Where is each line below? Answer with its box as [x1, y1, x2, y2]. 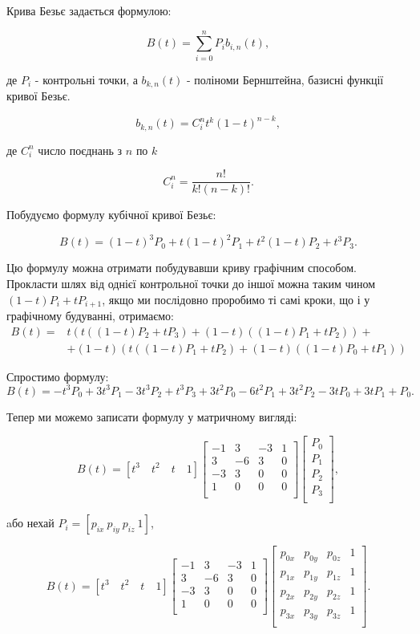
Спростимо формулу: [6, 368, 109, 384]
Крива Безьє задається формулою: [6, 2, 172, 18]
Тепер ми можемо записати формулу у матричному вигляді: [6, 408, 297, 425]
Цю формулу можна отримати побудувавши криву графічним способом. [6, 259, 357, 276]
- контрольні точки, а [34, 71, 138, 87]
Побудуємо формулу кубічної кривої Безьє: [6, 206, 216, 223]
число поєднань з [38, 141, 123, 158]
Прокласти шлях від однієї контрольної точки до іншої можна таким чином [6, 275, 376, 292]
